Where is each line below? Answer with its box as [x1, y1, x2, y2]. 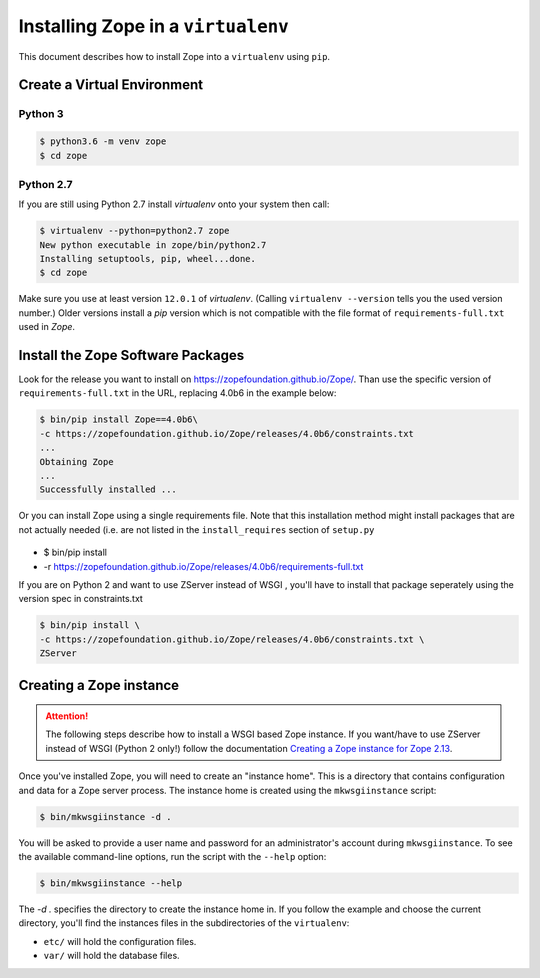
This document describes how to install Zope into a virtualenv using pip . [18, 50, 330, 62]
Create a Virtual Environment [18, 76, 204, 94]
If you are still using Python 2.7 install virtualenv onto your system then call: [18, 198, 330, 210]
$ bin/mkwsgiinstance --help [39, 878, 183, 889]
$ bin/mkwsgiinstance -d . [39, 811, 172, 822]
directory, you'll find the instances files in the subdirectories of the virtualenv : [18, 917, 350, 929]
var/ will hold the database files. [43, 950, 180, 962]
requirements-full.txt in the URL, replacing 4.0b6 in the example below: [18, 387, 337, 399]
